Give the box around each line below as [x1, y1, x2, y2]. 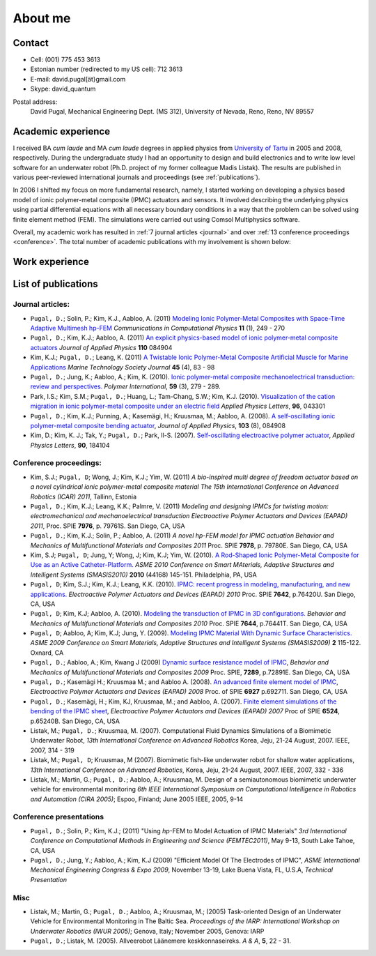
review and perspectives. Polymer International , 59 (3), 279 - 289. [30, 382, 221, 390]
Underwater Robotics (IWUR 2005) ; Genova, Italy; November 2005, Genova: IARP [30, 927, 265, 935]
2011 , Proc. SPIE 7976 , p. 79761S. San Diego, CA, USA [30, 522, 186, 530]
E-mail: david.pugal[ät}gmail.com [30, 75, 126, 83]
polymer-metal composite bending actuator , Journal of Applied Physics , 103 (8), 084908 [30, 421, 285, 430]
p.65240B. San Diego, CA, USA [30, 717, 120, 725]
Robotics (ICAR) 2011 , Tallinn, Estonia [30, 492, 137, 501]
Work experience [13, 256, 90, 268]
